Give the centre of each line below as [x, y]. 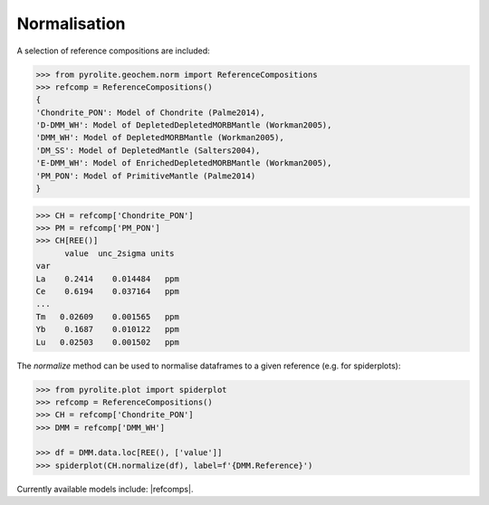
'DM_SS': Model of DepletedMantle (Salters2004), [148, 150]
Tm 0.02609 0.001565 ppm [108, 316]
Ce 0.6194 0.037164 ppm [108, 291]
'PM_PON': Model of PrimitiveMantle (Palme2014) [146, 176]
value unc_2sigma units [120, 253]
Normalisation [71, 24]
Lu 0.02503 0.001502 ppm [108, 342]
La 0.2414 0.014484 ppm [108, 279]
